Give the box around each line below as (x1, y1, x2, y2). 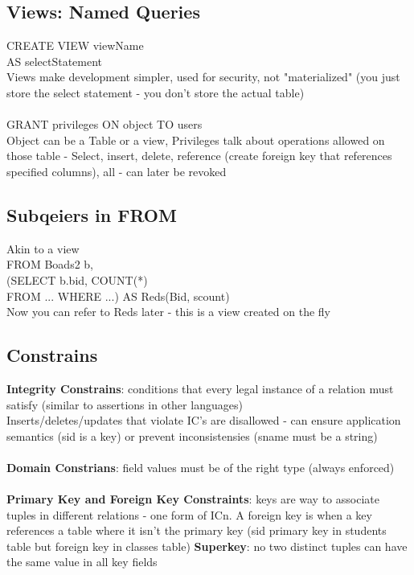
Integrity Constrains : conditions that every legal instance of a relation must (6, 380, 394, 396)
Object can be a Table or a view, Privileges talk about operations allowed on (6, 131, 385, 148)
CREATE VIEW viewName (6, 37, 144, 54)
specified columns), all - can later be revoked (6, 162, 227, 179)
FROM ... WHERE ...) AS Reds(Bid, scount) (6, 287, 230, 304)
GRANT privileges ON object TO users (6, 116, 203, 133)
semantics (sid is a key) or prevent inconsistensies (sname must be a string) (6, 427, 378, 444)
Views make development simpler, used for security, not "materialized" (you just (6, 68, 400, 85)
